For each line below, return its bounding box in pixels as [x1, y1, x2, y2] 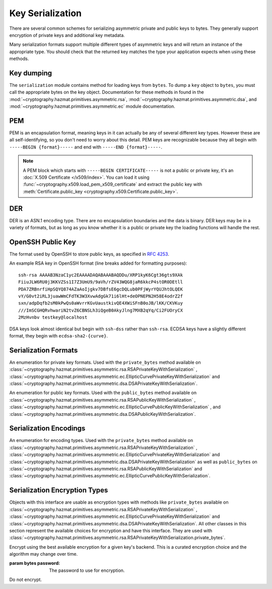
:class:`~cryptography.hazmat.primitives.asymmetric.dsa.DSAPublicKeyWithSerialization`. [9, 411, 196, 417]
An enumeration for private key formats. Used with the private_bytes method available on [9, 359, 201, 365]
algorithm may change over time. [9, 551, 78, 557]
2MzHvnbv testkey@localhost [18, 315, 88, 320]
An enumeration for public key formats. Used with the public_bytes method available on [9, 389, 196, 396]
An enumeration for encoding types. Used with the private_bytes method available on [9, 437, 193, 444]
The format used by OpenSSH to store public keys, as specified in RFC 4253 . [9, 251, 170, 257]
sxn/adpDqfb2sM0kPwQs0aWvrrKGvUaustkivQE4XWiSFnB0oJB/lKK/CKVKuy [18, 301, 183, 306]
